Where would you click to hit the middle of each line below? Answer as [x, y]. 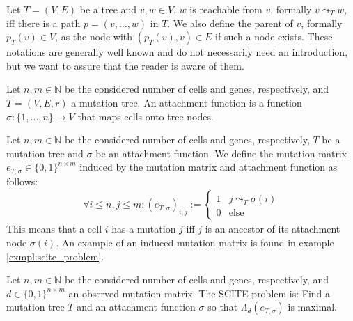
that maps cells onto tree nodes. [146, 116]
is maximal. [313, 307]
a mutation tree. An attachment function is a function [187, 102]
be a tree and [108, 9]
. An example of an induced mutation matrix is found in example [195, 243]
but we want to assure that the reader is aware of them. [125, 65]
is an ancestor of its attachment [273, 229]
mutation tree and [45, 153]
